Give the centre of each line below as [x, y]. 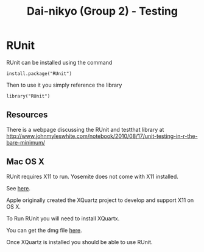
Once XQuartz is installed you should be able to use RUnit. [79, 242]
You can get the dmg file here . [44, 230]
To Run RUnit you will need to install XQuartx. [63, 218]
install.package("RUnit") [39, 74]
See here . [18, 188]
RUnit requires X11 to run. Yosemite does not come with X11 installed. [92, 176]
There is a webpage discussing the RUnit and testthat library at [85, 129]
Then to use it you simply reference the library [64, 85]
